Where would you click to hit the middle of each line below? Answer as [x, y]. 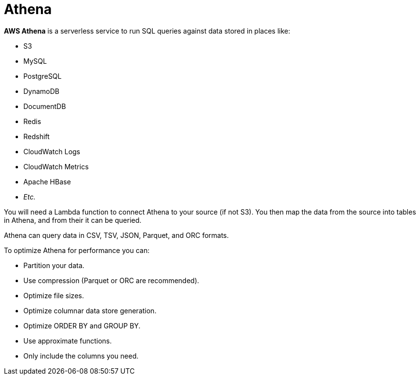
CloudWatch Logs [52, 151]
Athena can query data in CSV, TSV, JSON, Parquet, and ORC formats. [117, 235]
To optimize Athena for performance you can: [77, 250]
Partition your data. [54, 265]
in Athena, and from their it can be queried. [73, 220]
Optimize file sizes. [54, 295]
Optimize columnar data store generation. [90, 310]
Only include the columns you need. [81, 356]
